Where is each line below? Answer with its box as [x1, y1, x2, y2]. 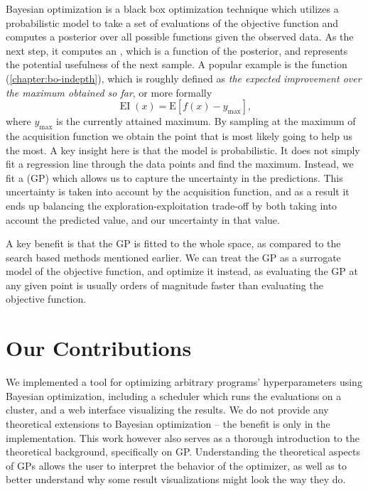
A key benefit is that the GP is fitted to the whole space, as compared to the [6, 236, 341, 251]
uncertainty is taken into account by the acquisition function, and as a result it [6, 184, 350, 199]
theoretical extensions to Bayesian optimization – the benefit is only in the [6, 416, 330, 431]
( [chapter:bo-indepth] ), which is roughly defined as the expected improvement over [6, 70, 362, 85]
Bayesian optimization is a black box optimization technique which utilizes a [6, 1, 339, 16]
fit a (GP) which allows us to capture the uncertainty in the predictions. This [6, 170, 343, 185]
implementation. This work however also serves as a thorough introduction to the [6, 430, 359, 445]
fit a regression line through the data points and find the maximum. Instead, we [6, 156, 354, 171]
